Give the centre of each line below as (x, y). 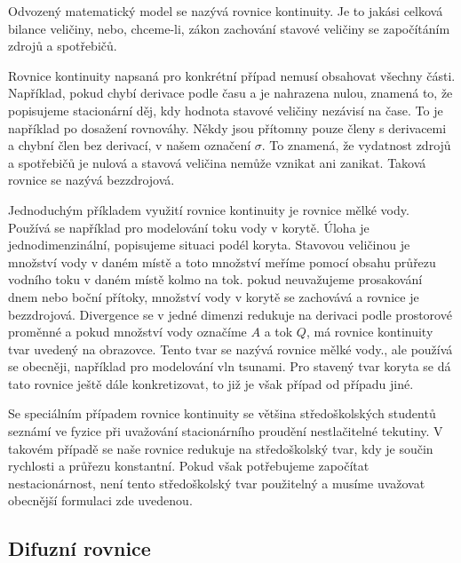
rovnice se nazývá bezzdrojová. (91, 180)
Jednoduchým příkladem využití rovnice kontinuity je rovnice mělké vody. (209, 209)
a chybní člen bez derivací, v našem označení (130, 145)
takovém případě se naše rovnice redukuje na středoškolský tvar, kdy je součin (221, 448)
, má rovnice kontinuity (370, 332)
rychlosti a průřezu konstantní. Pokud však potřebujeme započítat (189, 466)
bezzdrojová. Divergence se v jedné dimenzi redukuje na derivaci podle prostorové (230, 314)
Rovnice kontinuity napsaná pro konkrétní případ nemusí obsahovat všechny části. (232, 75)
